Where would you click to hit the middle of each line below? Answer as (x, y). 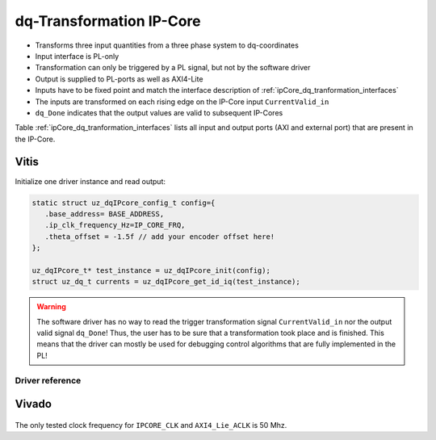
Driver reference (48, 380)
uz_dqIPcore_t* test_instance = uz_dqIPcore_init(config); (151, 270)
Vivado (34, 404)
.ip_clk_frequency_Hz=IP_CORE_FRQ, (115, 225)
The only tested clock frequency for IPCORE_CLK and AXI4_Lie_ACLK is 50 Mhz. (151, 425)
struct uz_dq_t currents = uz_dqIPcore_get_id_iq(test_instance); (166, 282)
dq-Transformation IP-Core (108, 21)
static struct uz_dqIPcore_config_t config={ (124, 203)
